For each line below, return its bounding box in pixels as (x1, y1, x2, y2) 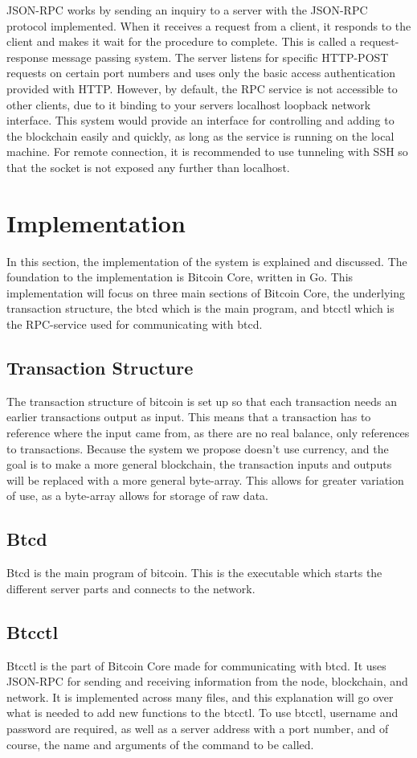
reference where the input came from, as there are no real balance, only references (6, 424, 410, 441)
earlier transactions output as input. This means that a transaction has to (6, 408, 371, 425)
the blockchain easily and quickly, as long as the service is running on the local (6, 127, 395, 144)
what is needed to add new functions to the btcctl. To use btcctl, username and (6, 704, 399, 721)
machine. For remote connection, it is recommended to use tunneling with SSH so (6, 143, 408, 160)
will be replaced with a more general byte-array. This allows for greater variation (6, 471, 404, 488)
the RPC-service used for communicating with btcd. (6, 316, 263, 333)
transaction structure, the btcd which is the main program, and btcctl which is (6, 300, 395, 317)
